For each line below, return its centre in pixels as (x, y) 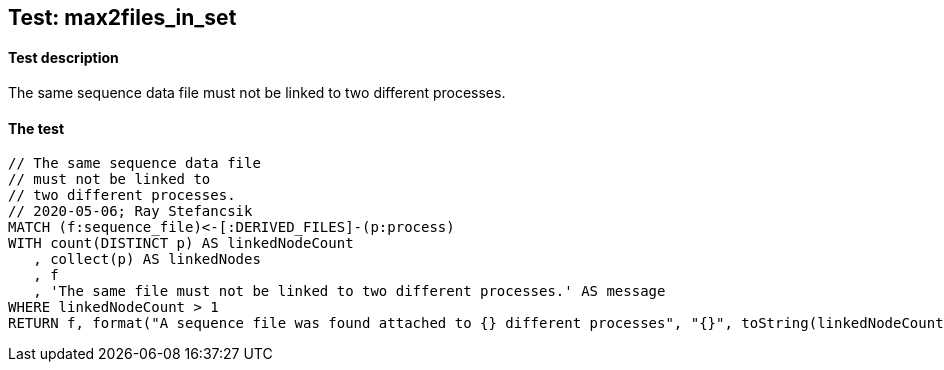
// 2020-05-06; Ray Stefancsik (130, 211)
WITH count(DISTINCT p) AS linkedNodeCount (181, 243)
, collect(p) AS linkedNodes (147, 259)
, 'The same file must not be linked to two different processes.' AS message (349, 291)
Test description (63, 57)
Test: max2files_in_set (122, 17)
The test (36, 128)
